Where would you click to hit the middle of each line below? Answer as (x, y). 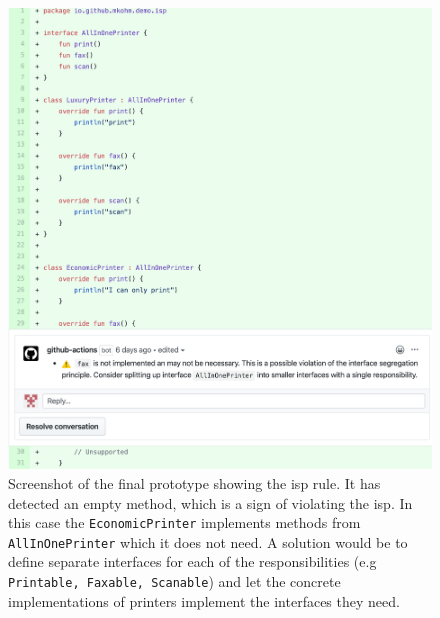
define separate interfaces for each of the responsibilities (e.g (192, 561)
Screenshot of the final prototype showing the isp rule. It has (194, 482)
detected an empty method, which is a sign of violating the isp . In (210, 502)
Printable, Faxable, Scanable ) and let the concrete (174, 581)
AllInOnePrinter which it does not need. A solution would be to (208, 541)
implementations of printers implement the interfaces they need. (204, 600)
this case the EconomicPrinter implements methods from (184, 522)
